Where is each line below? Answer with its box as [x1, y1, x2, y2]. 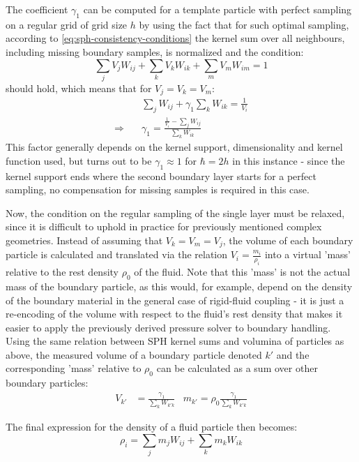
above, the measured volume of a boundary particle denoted [6, 347, 262, 362]
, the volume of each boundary [222, 232, 353, 247]
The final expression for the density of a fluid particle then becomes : [6, 419, 298, 434]
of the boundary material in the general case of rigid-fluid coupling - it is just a [6, 292, 344, 307]
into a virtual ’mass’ [264, 247, 351, 262]
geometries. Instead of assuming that [6, 232, 163, 247]
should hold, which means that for [6, 80, 152, 95]
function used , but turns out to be [6, 153, 152, 167]
